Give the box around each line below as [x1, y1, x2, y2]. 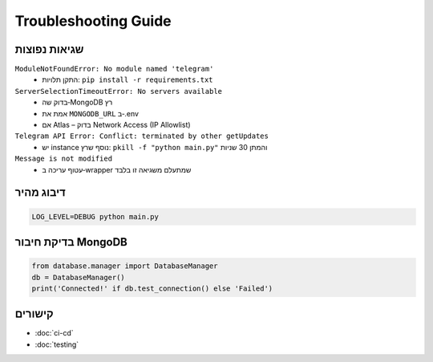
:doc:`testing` [34, 340, 79, 349]
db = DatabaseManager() [31, 273, 126, 282]
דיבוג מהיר [14, 185, 66, 200]
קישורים [14, 307, 54, 321]
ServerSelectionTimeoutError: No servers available [14, 87, 223, 96]
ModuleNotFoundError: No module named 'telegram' [14, 64, 214, 74]
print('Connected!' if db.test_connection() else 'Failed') [31, 283, 273, 293]
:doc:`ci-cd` [34, 328, 74, 338]
